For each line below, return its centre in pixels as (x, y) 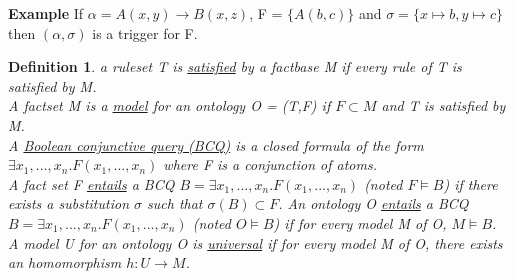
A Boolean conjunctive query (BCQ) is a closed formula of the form (216, 144)
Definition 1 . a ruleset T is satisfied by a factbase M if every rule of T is (235, 66)
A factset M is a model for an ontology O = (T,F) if (169, 105)
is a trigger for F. (145, 32)
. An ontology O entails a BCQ (373, 203)
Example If (46, 13)
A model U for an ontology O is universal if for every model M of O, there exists (255, 242)
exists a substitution (69, 203)
